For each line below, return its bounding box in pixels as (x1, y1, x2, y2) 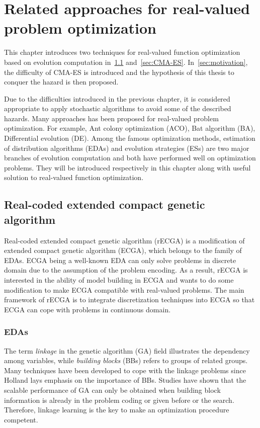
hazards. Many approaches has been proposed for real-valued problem (4, 113, 219, 123)
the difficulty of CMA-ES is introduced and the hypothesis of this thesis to (4, 66, 234, 77)
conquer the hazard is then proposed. (4, 76, 119, 87)
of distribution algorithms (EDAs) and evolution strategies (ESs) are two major (4, 142, 249, 153)
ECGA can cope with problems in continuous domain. (4, 304, 171, 314)
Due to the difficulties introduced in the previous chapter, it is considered (4, 93, 230, 104)
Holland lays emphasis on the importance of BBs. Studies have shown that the (4, 375, 246, 385)
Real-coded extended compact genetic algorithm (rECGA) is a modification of (4, 235, 245, 245)
